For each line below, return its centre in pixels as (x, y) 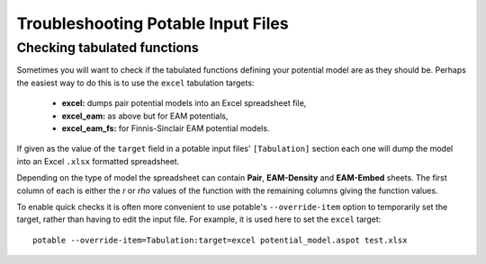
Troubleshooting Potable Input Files (153, 23)
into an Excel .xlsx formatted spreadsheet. (98, 161)
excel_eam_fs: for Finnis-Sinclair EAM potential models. (166, 128)
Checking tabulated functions (108, 48)
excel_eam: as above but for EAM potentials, (145, 116)
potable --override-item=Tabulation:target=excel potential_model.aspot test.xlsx (220, 240)
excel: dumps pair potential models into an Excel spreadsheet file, (184, 103)
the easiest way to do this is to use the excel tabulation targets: (135, 83)
